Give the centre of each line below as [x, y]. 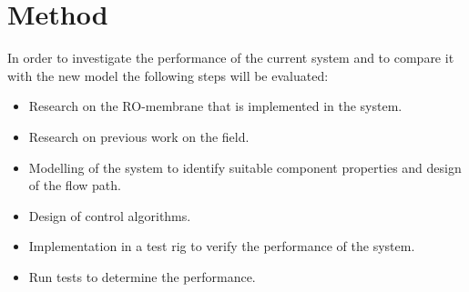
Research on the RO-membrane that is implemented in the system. [215, 106]
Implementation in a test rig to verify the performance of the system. [222, 246]
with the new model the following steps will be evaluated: [168, 75]
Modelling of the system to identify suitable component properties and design [245, 167]
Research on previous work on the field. [139, 136]
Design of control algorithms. [110, 215]
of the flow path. [75, 185]
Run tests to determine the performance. [142, 276]
